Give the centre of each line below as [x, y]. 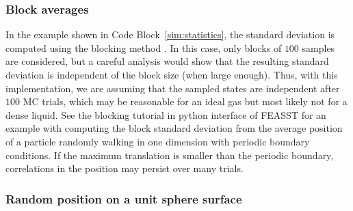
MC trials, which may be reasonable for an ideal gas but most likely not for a [185, 101]
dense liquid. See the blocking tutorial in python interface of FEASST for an [166, 114]
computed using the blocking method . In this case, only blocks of [144, 47]
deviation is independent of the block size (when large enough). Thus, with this [172, 74]
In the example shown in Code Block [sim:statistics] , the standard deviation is [170, 34]
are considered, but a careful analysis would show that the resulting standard [167, 61]
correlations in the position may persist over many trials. [125, 168]
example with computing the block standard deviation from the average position [174, 128]
